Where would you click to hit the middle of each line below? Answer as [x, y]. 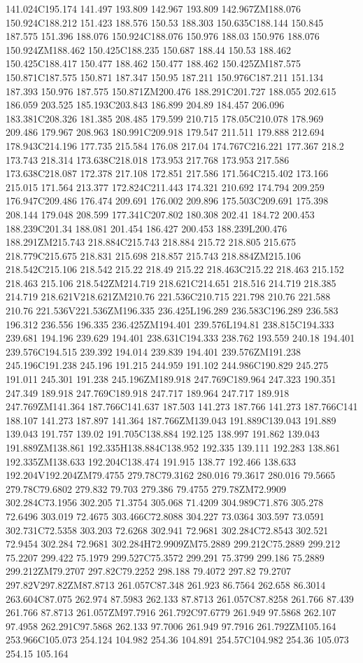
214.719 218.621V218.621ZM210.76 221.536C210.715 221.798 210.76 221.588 [168, 296]
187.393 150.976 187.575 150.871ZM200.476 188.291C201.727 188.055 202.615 [171, 91]
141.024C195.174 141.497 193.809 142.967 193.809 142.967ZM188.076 [153, 8]
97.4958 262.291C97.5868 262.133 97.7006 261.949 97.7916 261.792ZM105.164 [171, 626]
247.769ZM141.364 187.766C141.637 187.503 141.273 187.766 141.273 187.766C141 [182, 406]
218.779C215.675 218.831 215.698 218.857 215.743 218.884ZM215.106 [153, 255]
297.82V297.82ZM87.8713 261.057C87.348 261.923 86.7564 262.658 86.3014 [166, 584]
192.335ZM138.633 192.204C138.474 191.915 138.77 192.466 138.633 [151, 461]
